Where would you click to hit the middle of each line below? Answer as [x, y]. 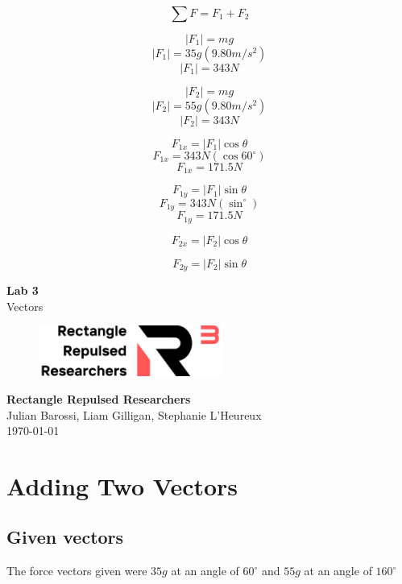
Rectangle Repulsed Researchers [99, 398]
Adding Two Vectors [122, 485]
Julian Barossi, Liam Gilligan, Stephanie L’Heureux [134, 414]
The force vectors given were [77, 571]
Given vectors [65, 537]
